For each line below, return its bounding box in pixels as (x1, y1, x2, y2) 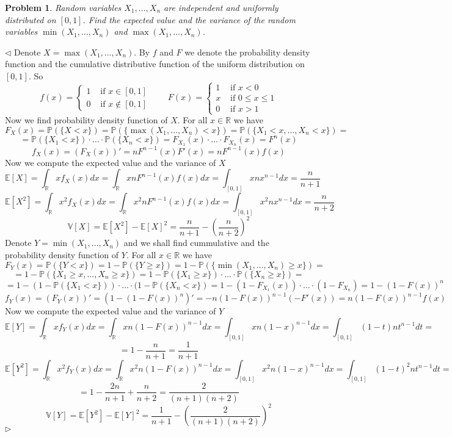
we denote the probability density (184, 45, 310, 58)
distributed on (5, 13, 56, 26)
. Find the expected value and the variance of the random (82, 13, 296, 26)
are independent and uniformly (164, 1, 279, 13)
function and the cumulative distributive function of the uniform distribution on (5, 57, 305, 70)
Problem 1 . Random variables (5, 1, 122, 13)
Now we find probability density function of (5, 114, 168, 126)
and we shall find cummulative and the (123, 236, 269, 249)
